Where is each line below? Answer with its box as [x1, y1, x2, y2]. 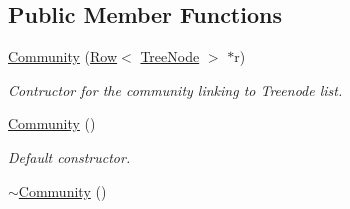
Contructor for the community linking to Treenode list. [8, 79, 343, 100]
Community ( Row [8, 46, 118, 67]
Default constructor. [8, 146, 131, 167]
